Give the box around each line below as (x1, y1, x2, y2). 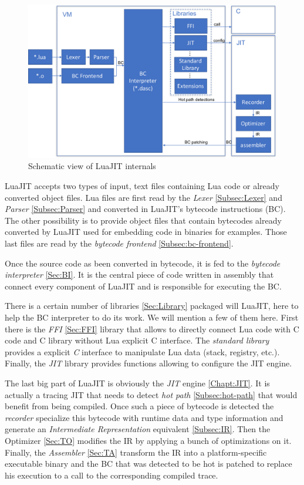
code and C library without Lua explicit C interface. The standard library (5, 334, 269, 346)
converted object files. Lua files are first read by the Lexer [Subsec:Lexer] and (5, 191, 282, 203)
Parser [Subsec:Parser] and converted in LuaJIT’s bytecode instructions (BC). (5, 203, 286, 215)
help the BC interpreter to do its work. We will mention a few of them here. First (5, 311, 299, 323)
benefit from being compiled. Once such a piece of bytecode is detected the (5, 400, 274, 412)
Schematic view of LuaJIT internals (28, 160, 156, 172)
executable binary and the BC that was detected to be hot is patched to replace (5, 457, 292, 470)
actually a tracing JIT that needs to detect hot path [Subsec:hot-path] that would (5, 388, 298, 400)
